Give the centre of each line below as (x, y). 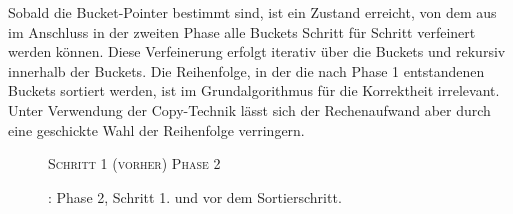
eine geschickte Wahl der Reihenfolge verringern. (156, 129)
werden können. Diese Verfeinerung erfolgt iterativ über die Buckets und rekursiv (257, 51)
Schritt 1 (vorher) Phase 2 (134, 163)
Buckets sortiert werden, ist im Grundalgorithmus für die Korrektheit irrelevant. (254, 90)
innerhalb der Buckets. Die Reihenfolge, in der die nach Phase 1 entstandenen (246, 70)
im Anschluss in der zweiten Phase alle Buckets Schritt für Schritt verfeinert (242, 31)
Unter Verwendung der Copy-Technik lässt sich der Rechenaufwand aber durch (249, 109)
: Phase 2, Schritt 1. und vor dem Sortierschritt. (195, 196)
